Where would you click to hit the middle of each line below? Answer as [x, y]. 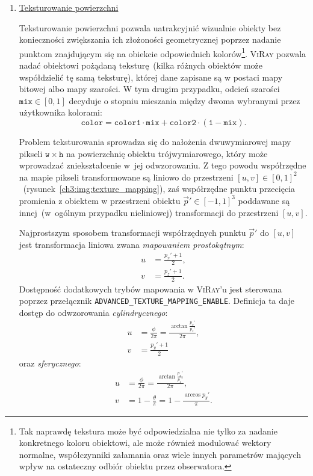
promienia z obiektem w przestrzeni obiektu [100, 200]
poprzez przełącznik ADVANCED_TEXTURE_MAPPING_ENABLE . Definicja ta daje [156, 301]
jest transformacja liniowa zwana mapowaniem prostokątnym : [132, 244]
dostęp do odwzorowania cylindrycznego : [93, 312]
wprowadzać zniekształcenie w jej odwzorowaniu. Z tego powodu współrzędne [163, 165]
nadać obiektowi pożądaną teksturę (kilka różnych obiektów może [141, 65]
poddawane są [264, 200]
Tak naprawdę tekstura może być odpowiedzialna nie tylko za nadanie [148, 431]
